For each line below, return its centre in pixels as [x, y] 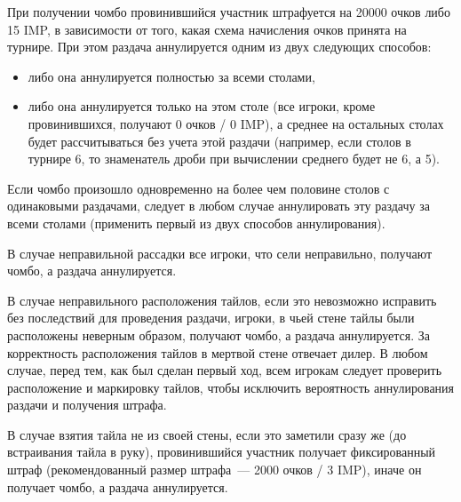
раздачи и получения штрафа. [87, 405]
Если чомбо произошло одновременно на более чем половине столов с [199, 188]
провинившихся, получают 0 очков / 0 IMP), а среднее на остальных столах [236, 123]
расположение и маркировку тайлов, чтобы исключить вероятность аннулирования [231, 387]
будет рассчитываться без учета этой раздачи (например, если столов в [219, 141]
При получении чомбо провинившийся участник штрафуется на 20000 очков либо [229, 12]
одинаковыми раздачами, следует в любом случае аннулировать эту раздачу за [219, 206]
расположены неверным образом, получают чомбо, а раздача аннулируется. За [219, 335]
